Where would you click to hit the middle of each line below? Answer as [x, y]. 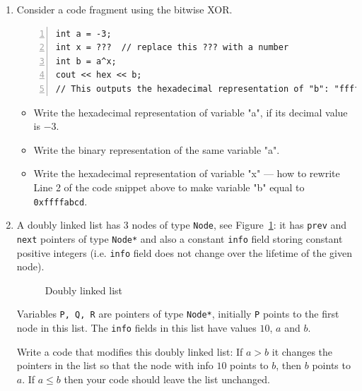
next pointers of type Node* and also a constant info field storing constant [180, 238]
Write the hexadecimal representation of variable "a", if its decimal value [191, 112]
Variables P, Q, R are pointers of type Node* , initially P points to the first [178, 314]
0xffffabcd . [60, 201]
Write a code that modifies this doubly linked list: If [130, 351]
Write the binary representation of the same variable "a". [157, 149]
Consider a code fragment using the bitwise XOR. [124, 9]
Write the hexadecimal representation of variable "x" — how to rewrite [187, 173]
